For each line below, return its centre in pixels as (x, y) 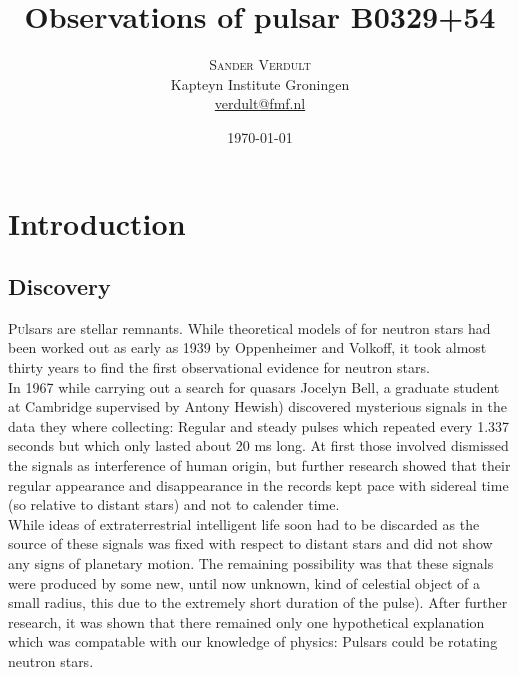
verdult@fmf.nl (260, 103)
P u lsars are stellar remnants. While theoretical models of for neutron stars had (249, 327)
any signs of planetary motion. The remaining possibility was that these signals (251, 563)
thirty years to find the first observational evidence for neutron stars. (219, 367)
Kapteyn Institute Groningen (260, 83)
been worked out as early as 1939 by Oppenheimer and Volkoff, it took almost (247, 347)
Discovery (59, 286)
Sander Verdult (260, 64)
